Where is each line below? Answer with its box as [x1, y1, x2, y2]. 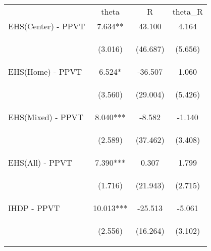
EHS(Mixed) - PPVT [8, 111, 84, 123]
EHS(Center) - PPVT [8, 20, 85, 32]
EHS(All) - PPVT [8, 157, 72, 168]
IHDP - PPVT [8, 202, 60, 214]
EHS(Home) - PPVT [8, 66, 82, 77]
